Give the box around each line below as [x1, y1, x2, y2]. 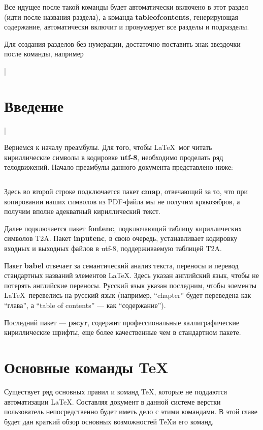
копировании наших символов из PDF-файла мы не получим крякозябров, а [4, 196, 240, 206]
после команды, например [4, 48, 84, 59]
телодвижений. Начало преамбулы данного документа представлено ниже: [4, 162, 234, 172]
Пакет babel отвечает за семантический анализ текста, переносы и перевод [4, 260, 239, 270]
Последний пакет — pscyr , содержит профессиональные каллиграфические [4, 317, 240, 327]
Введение [4, 95, 64, 116]
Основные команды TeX [4, 356, 169, 377]
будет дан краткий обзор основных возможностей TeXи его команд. [4, 416, 214, 426]
